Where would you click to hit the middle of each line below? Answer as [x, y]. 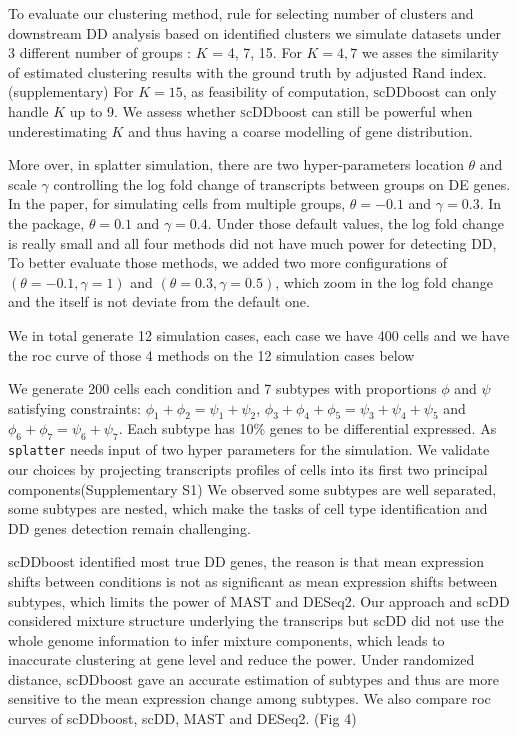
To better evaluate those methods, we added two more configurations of [227, 262]
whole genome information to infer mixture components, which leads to [226, 639]
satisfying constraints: [74, 407]
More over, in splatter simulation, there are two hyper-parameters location [236, 164]
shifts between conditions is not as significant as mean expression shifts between [253, 580]
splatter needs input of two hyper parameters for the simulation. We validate [249, 449]
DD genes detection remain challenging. [129, 527]
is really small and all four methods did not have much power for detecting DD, [252, 242]
